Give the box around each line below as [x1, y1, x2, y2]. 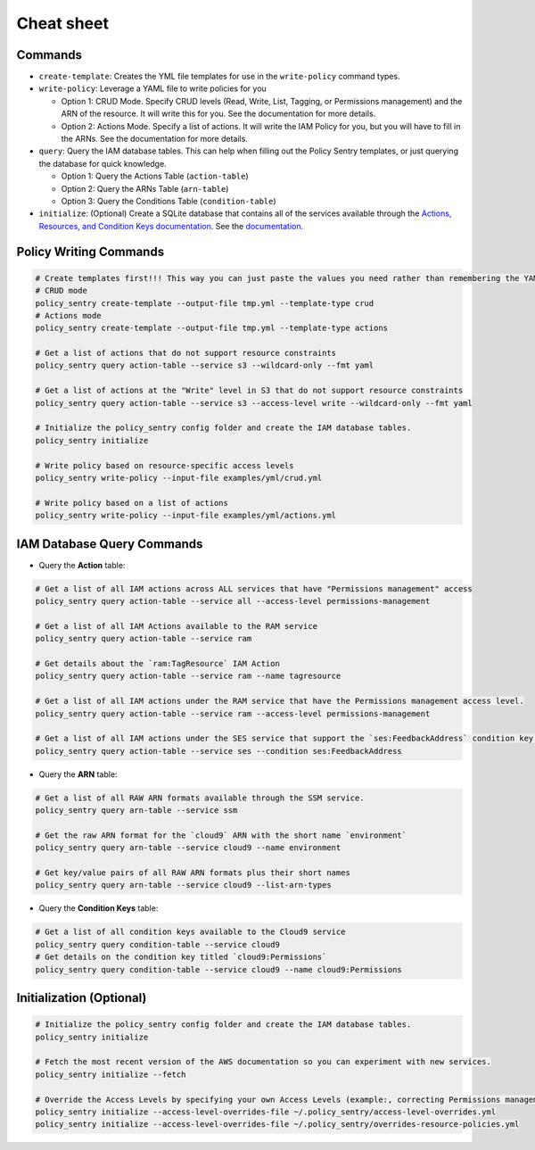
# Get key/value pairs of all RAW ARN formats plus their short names [35, 868, 351, 878]
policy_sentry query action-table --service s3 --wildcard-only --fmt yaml [35, 360, 374, 370]
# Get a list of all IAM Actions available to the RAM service [35, 621, 318, 631]
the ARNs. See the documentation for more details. [61, 134, 249, 145]
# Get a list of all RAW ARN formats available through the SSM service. [35, 792, 365, 803]
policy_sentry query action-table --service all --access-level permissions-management [35, 596, 431, 607]
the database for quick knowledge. [38, 158, 167, 169]
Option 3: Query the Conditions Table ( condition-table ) [61, 195, 276, 206]
